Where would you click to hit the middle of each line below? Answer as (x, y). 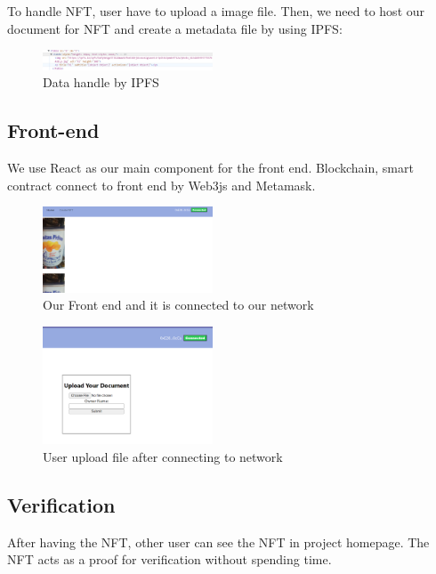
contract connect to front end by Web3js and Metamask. (161, 185)
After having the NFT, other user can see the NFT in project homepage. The (218, 542)
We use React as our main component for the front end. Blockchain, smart (210, 167)
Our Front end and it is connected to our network (178, 305)
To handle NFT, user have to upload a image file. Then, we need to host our (216, 11)
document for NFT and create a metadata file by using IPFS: (175, 28)
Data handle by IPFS (101, 82)
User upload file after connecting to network (163, 457)
